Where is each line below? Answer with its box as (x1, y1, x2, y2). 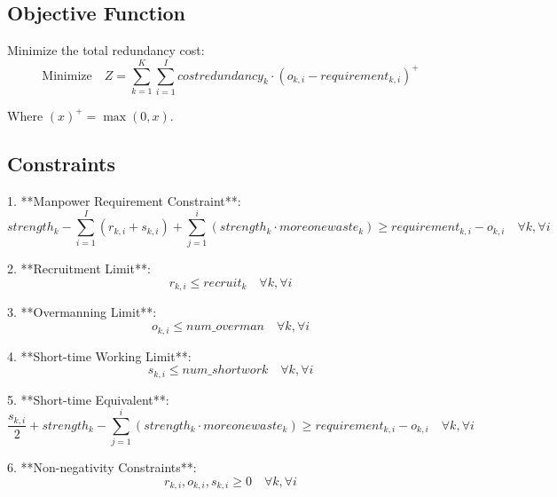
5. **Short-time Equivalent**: (7, 390, 169, 408)
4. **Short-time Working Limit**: (7, 346, 192, 365)
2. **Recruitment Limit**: (7, 259, 151, 278)
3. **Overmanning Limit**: (7, 303, 157, 321)
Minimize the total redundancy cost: (7, 41, 205, 59)
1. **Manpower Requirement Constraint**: (7, 191, 241, 209)
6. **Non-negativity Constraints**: (7, 458, 197, 477)
